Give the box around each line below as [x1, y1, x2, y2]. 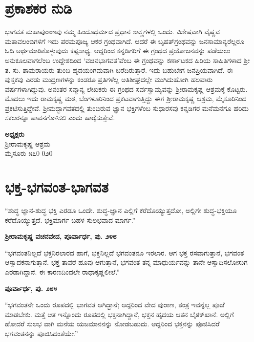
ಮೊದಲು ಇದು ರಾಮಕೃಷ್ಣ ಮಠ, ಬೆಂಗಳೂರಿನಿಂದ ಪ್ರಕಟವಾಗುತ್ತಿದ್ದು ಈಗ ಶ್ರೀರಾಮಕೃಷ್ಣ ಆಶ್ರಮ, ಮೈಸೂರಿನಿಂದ [5, 93, 247, 104]
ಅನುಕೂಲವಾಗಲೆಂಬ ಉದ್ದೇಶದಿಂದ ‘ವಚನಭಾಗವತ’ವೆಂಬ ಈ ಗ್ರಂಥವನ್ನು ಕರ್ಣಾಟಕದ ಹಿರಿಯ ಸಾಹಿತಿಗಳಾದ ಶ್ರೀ [5, 55, 250, 65]
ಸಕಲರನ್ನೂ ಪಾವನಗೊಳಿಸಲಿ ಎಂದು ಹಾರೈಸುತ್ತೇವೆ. [5, 112, 115, 123]
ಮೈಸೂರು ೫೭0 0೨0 [5, 148, 53, 158]
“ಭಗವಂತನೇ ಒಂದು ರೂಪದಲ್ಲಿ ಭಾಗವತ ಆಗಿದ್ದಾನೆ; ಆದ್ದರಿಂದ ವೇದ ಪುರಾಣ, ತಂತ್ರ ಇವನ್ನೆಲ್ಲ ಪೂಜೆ [5, 299, 225, 310]
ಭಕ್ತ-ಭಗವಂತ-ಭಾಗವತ [5, 177, 109, 197]
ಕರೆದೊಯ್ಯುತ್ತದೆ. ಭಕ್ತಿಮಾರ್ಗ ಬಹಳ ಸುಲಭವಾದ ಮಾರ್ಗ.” [5, 214, 136, 225]
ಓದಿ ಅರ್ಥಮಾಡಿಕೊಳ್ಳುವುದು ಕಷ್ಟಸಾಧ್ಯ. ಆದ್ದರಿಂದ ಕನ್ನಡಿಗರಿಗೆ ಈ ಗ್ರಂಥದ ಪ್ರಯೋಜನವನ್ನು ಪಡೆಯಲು [5, 45, 231, 56]
